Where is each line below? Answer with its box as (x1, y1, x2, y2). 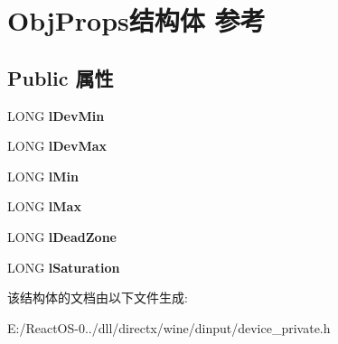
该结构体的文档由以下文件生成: (7, 288, 188, 307)
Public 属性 (7, 63, 114, 91)
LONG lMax (7, 197, 81, 216)
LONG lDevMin (7, 106, 105, 125)
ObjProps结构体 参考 (7, 2, 266, 39)
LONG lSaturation (7, 257, 120, 276)
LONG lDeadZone (7, 227, 117, 246)
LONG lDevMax (7, 136, 108, 155)
